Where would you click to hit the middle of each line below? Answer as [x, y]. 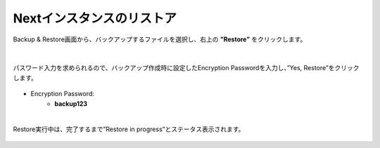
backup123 [71, 103]
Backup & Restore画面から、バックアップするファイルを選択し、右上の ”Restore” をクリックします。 [160, 39]
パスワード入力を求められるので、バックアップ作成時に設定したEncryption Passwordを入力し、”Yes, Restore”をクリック [186, 68]
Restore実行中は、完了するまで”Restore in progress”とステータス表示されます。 [129, 129]
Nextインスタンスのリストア [95, 18]
